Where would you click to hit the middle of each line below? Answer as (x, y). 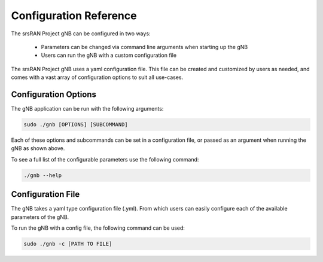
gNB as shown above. (38, 148)
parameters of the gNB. (40, 217)
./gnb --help (43, 175)
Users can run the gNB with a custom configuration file (109, 55)
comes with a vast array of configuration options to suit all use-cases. (97, 77)
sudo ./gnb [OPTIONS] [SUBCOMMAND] (76, 125)
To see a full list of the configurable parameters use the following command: (105, 159)
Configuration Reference (74, 16)
